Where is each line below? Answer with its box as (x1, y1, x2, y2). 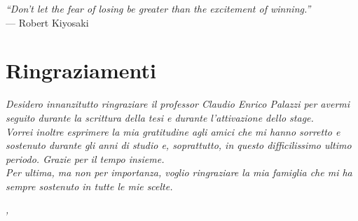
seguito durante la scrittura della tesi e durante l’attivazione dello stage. (6, 110, 314, 124)
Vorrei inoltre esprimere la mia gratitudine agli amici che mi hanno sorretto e (6, 124, 340, 138)
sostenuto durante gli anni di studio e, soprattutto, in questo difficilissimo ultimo (6, 138, 352, 152)
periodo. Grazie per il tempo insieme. (6, 151, 165, 166)
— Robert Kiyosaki (6, 15, 89, 29)
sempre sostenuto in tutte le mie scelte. (6, 178, 173, 193)
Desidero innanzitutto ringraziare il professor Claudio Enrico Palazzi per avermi (6, 97, 350, 111)
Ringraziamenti (6, 56, 156, 85)
